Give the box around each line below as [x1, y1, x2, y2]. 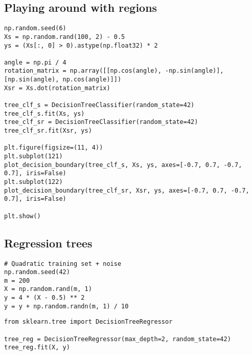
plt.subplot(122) [4, 178, 63, 186]
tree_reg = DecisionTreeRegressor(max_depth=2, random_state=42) [4, 335, 231, 343]
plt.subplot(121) [4, 153, 63, 160]
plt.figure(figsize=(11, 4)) [4, 144, 103, 152]
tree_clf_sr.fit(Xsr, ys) [4, 127, 92, 135]
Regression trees [4, 235, 93, 250]
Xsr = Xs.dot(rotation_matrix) [4, 84, 110, 92]
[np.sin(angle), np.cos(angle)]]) [4, 76, 122, 83]
